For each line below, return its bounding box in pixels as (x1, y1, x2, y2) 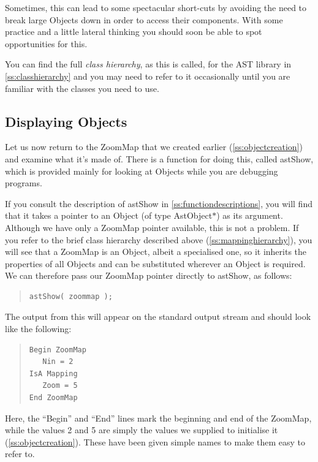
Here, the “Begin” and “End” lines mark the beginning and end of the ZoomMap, (5, 411, 312, 424)
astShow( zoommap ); (29, 292, 113, 301)
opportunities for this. (5, 37, 88, 50)
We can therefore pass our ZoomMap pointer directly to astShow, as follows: (5, 269, 292, 282)
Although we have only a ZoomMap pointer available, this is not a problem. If (5, 221, 299, 233)
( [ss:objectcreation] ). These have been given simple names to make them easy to (5, 435, 306, 448)
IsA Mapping (29, 369, 78, 378)
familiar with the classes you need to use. (5, 81, 159, 94)
